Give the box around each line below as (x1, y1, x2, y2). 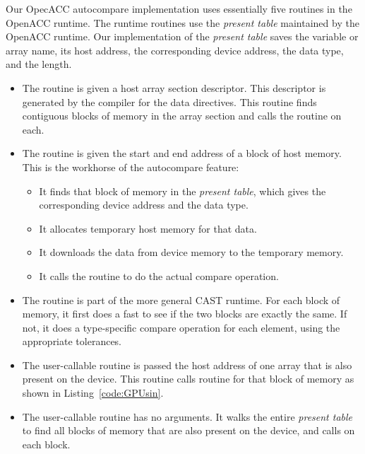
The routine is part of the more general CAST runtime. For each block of (22, 292, 340, 307)
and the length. (6, 57, 72, 71)
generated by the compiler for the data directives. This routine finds (22, 94, 317, 109)
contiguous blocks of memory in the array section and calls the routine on (22, 108, 342, 123)
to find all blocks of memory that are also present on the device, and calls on (22, 423, 355, 438)
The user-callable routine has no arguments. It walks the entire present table (22, 409, 353, 424)
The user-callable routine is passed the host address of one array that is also (22, 357, 352, 372)
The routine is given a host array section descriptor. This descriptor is (22, 80, 326, 95)
